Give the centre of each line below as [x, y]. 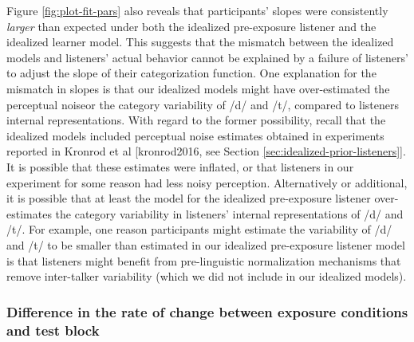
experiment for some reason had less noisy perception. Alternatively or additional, [207, 182]
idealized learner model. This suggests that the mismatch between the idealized [200, 42]
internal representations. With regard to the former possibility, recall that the [196, 120]
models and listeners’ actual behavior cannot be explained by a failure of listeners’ [207, 57]
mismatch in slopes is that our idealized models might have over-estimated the [198, 88]
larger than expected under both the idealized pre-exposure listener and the [191, 26]
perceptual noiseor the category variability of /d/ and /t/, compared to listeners [203, 104]
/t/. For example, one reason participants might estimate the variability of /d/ [199, 229]
